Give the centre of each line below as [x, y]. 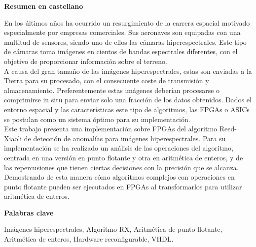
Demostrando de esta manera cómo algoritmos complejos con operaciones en [119, 177]
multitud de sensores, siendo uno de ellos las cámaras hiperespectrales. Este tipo [125, 42]
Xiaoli [13, 138]
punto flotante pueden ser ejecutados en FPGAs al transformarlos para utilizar [123, 186]
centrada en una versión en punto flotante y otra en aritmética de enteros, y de [124, 157]
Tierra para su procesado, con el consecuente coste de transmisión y [107, 80]
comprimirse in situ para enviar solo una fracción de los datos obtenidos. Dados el [128, 100]
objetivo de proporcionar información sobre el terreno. [86, 61]
